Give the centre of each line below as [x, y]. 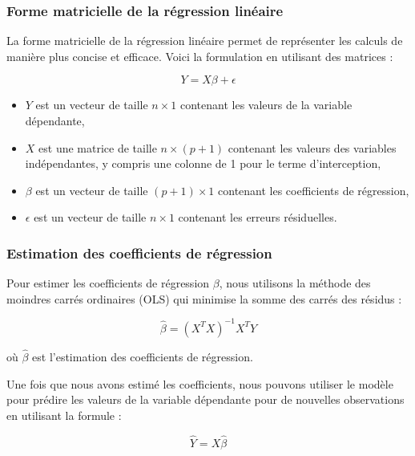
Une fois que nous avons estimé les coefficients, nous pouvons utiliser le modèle [200, 383]
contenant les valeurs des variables [312, 147]
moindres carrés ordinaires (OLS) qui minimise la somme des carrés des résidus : [204, 298]
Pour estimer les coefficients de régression [108, 283]
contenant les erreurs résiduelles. [258, 217]
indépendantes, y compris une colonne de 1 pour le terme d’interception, [203, 163]
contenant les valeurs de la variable [266, 105]
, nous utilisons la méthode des [295, 283]
